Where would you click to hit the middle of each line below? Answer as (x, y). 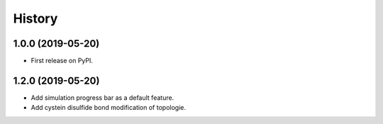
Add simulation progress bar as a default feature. (102, 97)
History (35, 18)
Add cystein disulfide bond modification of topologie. (108, 108)
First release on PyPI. (62, 61)
